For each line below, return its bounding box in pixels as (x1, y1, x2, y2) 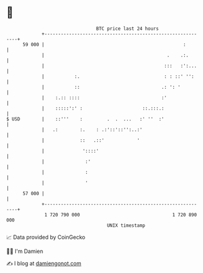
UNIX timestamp (106, 222, 146, 229)
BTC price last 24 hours (96, 26, 159, 32)
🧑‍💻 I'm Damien (6, 247, 44, 255)
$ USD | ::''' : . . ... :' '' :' (6, 116, 165, 122)
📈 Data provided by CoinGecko (6, 233, 86, 241)
